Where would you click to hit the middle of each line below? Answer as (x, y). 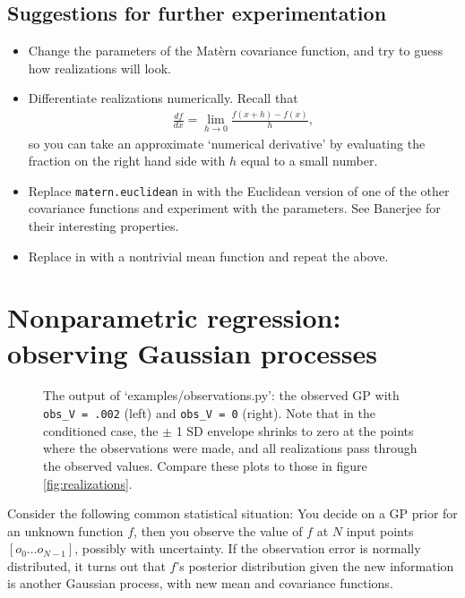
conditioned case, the (101, 430)
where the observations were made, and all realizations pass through (230, 448)
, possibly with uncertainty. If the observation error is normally (248, 548)
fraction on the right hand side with (127, 161)
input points (380, 530)
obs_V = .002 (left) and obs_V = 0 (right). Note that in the (209, 413)
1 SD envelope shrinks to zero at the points (295, 430)
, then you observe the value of (218, 530)
